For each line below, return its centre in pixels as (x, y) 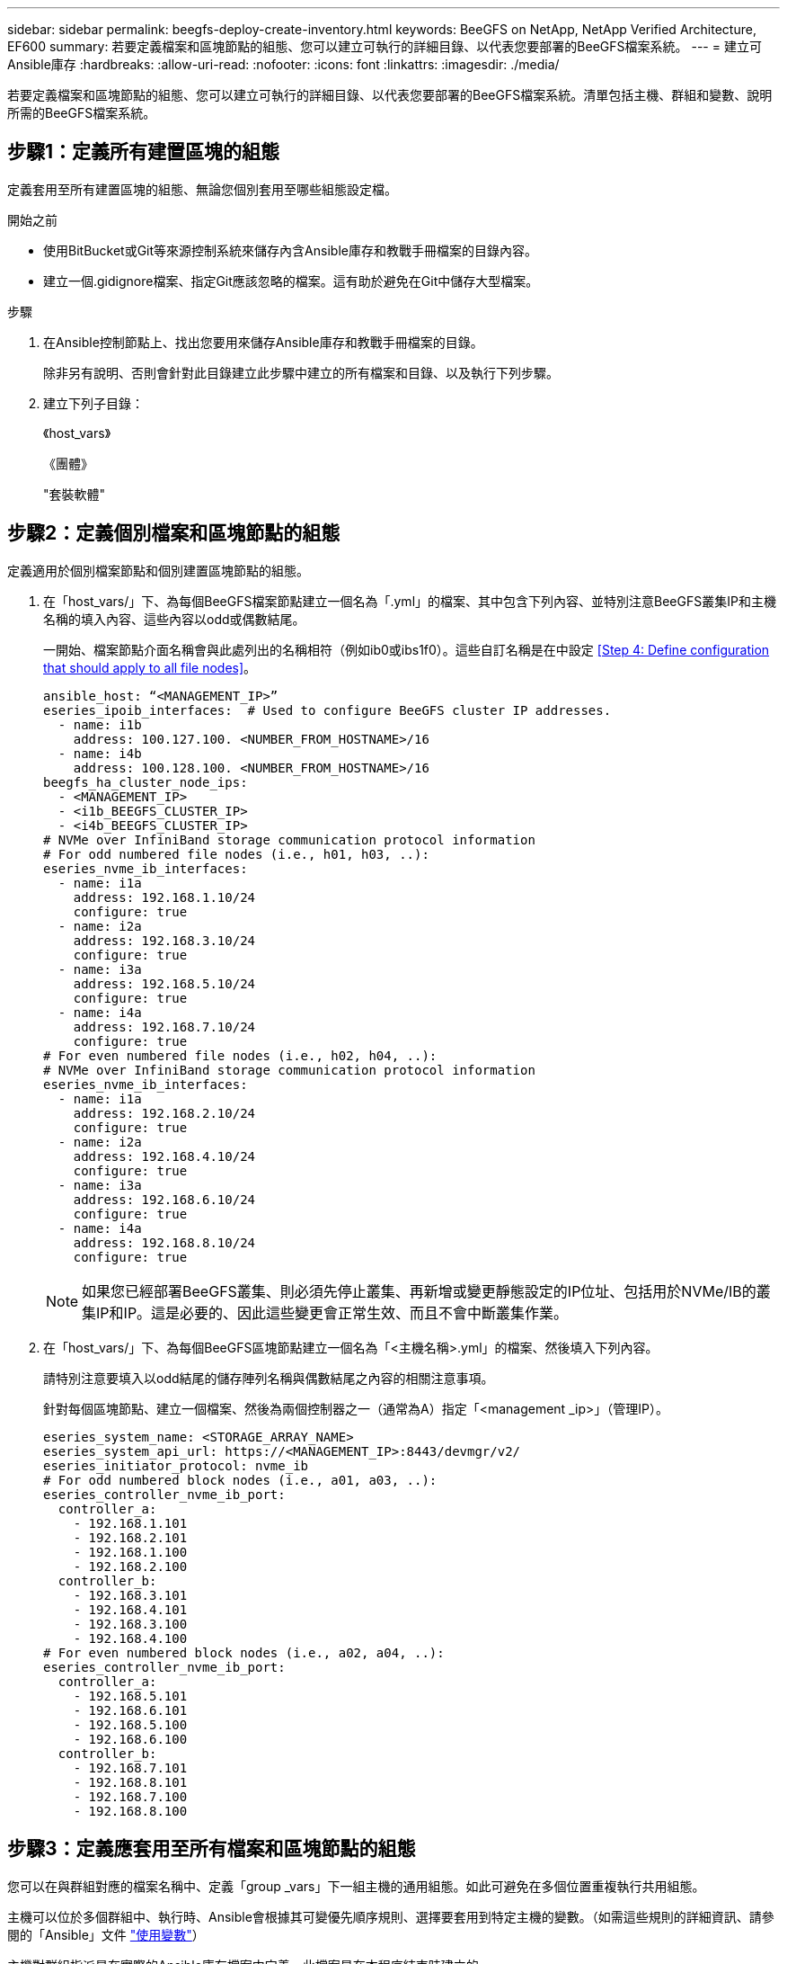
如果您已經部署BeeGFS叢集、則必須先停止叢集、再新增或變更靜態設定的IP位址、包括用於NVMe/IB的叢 (426, 1291)
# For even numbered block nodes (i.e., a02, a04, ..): (244, 1652)
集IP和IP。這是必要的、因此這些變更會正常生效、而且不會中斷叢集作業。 (325, 1312)
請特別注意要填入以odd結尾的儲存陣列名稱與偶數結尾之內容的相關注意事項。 (269, 1378)
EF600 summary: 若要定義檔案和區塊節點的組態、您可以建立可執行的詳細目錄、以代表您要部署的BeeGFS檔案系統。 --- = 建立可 (385, 46)
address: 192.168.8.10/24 (164, 1242)
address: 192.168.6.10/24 (164, 1199)
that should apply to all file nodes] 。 (150, 667)
